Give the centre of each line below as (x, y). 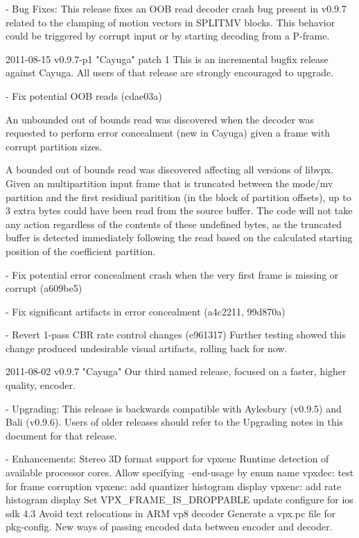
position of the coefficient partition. (81, 251)
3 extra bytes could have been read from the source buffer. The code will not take (179, 210)
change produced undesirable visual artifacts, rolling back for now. (147, 348)
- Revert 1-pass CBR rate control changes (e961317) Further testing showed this (176, 335)
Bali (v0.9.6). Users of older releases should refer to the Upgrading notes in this (175, 422)
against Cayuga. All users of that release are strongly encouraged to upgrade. (170, 72)
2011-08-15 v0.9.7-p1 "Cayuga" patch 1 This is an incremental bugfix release (167, 59)
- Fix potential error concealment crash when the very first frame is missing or (172, 274)
